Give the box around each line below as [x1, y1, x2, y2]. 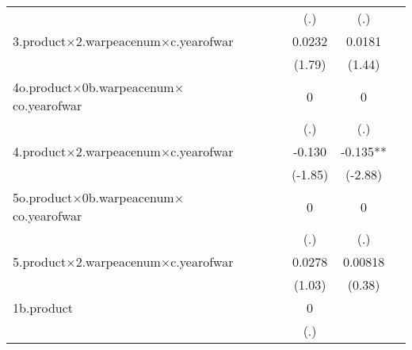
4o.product [13, 78, 73, 96]
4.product [13, 142, 67, 160]
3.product [13, 32, 67, 50]
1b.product [13, 298, 74, 317]
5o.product [13, 188, 73, 206]
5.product [13, 252, 67, 271]
